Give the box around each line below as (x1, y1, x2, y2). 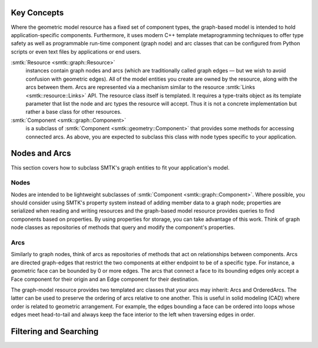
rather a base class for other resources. (25, 108, 122, 115)
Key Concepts (11, 8, 64, 18)
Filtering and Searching (11, 326, 99, 336)
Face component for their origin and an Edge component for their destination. (11, 276, 200, 283)
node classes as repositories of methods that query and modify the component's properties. (11, 224, 236, 231)
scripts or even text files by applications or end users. (11, 48, 141, 55)
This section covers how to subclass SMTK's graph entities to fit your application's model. (11, 164, 230, 171)
